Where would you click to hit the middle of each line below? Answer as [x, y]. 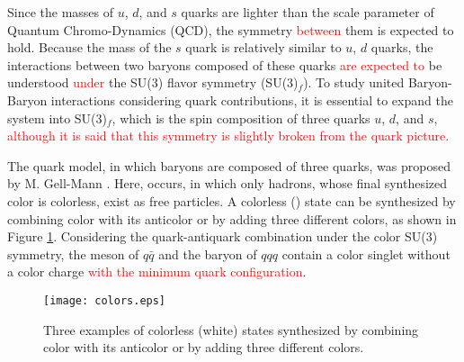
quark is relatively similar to [263, 47]
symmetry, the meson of [73, 253]
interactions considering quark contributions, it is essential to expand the [252, 100]
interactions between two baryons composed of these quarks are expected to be [225, 64]
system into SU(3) [57, 118]
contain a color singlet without [366, 253]
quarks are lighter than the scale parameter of [308, 12]
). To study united [354, 82]
